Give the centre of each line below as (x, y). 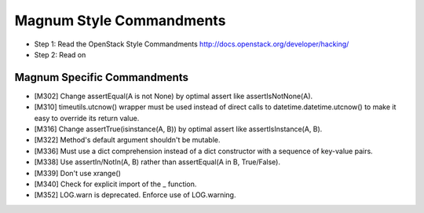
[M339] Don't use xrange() (78, 173)
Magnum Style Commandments (120, 20)
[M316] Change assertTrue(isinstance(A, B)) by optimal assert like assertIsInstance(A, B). (178, 129)
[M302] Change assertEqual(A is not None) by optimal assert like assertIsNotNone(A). (174, 96)
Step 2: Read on (60, 54)
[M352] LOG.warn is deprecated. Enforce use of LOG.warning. (135, 195)
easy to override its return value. (87, 118)
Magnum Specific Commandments (101, 77)
